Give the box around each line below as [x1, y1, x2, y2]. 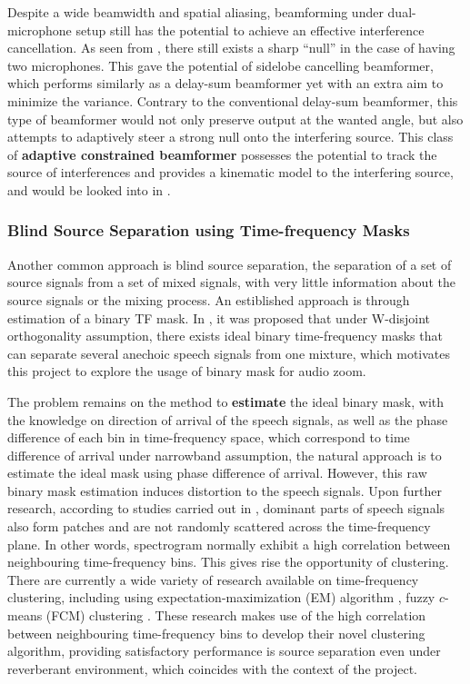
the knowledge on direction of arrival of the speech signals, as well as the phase [7, 410, 448, 429]
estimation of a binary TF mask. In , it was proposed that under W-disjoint [7, 308, 431, 327]
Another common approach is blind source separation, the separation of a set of [7, 254, 452, 273]
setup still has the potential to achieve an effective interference [75, 20, 425, 39]
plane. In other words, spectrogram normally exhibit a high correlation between [7, 534, 451, 553]
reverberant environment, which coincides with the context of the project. [7, 659, 417, 678]
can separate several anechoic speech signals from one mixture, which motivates [7, 343, 451, 362]
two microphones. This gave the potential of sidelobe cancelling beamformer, [7, 55, 434, 74]
